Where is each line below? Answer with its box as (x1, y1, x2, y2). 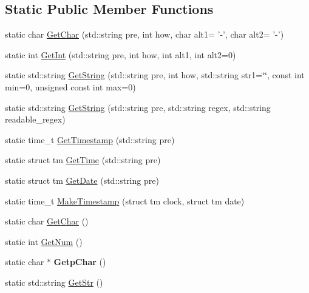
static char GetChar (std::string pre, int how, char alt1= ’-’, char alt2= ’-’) (5, 28, 284, 41)
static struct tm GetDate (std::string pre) (5, 173, 159, 186)
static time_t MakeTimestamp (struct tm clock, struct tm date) (5, 194, 245, 207)
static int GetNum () (5, 235, 83, 248)
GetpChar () (53, 255, 106, 268)
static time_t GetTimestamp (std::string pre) (5, 133, 175, 146)
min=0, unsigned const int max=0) (5, 80, 136, 93)
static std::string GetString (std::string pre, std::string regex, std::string (5, 101, 271, 113)
